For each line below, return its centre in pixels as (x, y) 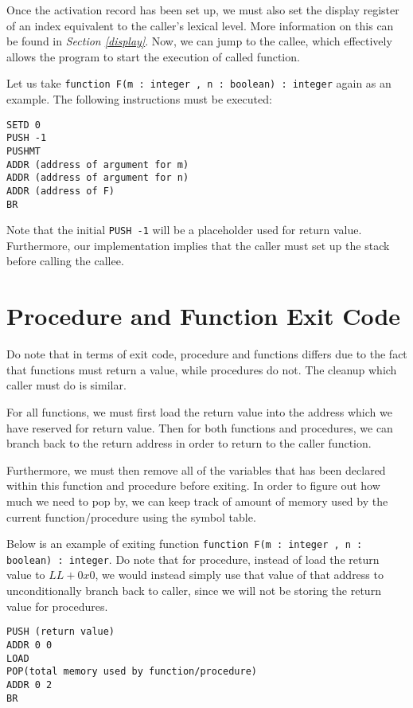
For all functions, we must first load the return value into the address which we (199, 411)
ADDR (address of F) (61, 191)
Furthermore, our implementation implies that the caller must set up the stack (198, 245)
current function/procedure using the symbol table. (131, 516)
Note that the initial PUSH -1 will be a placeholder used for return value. (184, 230)
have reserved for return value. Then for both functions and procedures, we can (200, 427)
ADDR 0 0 (29, 645)
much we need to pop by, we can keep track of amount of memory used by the (197, 501)
